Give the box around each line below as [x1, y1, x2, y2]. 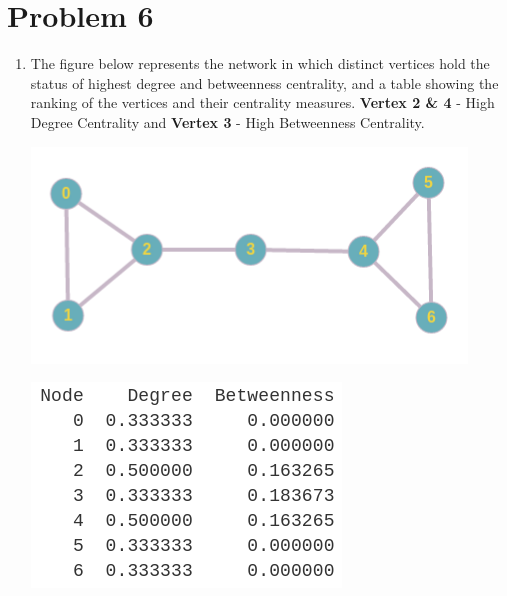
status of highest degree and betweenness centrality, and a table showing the [30, 72, 499, 93]
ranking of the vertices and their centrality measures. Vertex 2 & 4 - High [30, 92, 495, 113]
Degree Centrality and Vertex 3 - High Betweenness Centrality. [30, 111, 425, 132]
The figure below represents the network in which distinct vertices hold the [30, 53, 490, 74]
